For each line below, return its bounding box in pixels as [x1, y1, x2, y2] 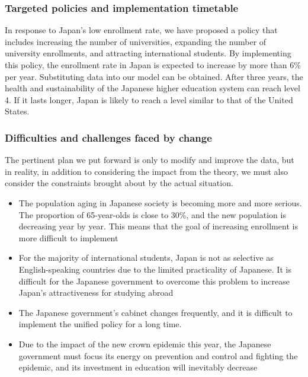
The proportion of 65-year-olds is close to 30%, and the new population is [18, 208, 286, 221]
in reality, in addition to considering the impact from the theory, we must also [5, 165, 288, 177]
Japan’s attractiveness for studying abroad [18, 286, 174, 299]
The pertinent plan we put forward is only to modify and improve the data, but [5, 154, 294, 166]
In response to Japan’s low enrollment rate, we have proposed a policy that [5, 24, 278, 36]
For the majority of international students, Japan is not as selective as [18, 251, 274, 264]
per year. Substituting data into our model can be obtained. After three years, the [5, 70, 303, 82]
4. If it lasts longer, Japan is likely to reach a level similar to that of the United [5, 93, 293, 106]
